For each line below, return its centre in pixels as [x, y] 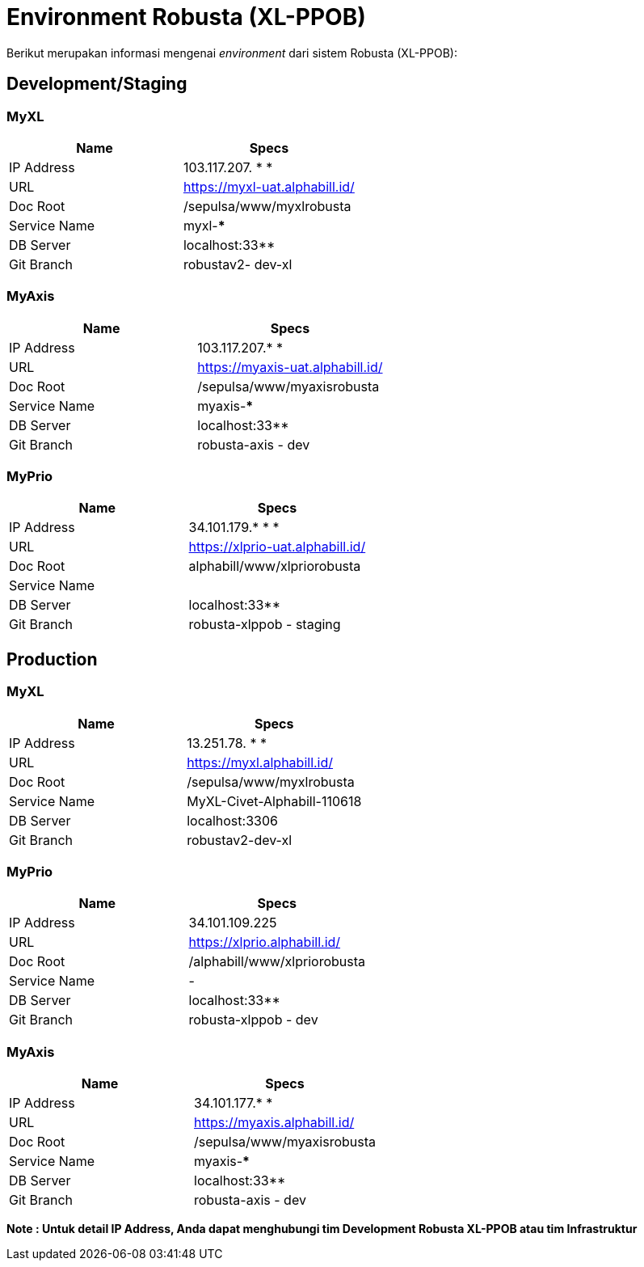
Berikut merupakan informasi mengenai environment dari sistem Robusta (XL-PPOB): [232, 53]
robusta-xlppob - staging [265, 625]
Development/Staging [97, 84]
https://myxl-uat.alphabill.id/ [269, 186]
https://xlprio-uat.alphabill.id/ [277, 547]
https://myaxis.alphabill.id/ [274, 1123]
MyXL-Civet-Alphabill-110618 [274, 801]
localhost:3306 [232, 820]
